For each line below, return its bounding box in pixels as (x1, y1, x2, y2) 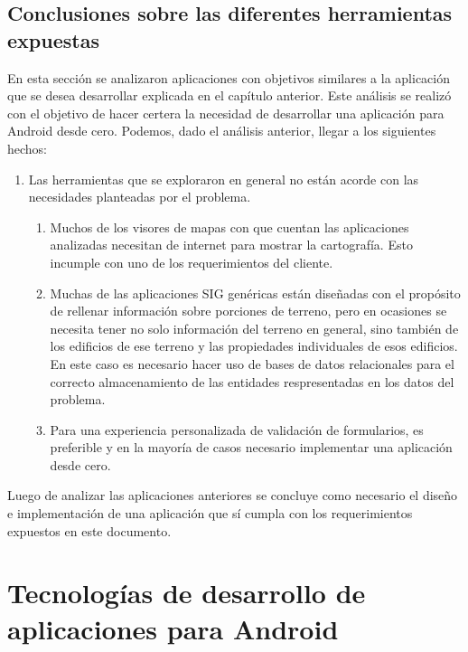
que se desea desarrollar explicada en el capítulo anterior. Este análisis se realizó (7, 86, 452, 105)
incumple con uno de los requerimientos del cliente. (50, 252, 333, 271)
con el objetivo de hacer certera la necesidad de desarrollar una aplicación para (7, 103, 445, 122)
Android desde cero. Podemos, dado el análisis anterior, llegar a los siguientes (7, 121, 436, 140)
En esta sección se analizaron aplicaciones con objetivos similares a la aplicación (7, 68, 450, 87)
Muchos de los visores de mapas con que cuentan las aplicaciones (50, 217, 409, 236)
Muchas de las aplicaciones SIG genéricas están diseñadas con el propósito (50, 283, 461, 302)
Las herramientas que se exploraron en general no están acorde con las (28, 169, 419, 188)
